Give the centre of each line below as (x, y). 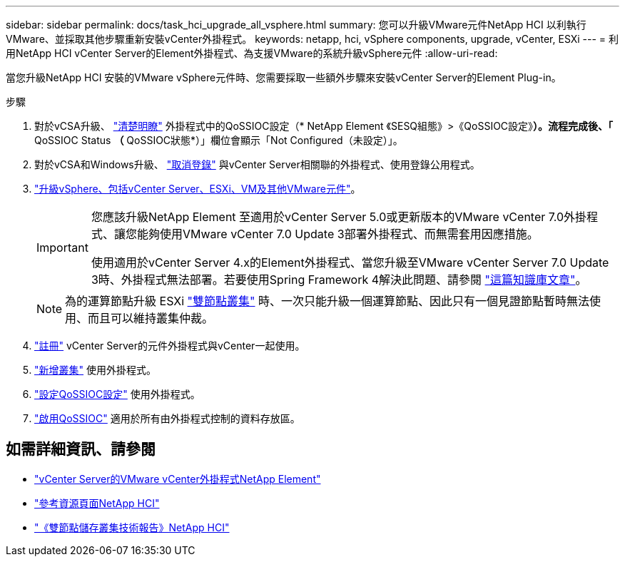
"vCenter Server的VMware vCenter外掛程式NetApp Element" (178, 479)
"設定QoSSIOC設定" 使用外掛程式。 (117, 394)
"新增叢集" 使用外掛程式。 (95, 370)
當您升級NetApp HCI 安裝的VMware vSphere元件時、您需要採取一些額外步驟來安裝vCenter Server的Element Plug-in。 (284, 77)
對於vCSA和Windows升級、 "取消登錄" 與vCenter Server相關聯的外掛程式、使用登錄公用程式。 (257, 164)
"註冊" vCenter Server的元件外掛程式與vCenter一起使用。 (170, 346)
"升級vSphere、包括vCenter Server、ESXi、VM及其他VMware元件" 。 (198, 189)
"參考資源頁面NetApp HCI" (97, 503)
